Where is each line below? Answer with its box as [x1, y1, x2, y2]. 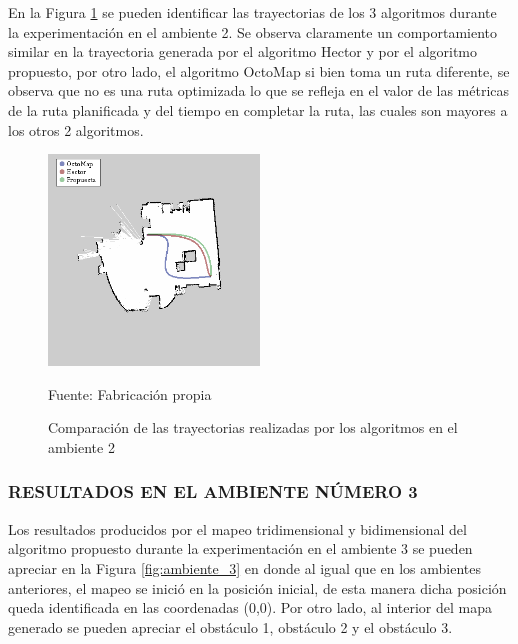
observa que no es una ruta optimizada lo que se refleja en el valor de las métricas [8, 80, 510, 101]
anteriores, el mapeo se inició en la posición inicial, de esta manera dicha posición [8, 577, 507, 598]
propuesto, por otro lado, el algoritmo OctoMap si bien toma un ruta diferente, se [8, 60, 510, 81]
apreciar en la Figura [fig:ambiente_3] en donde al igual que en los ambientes [8, 557, 481, 578]
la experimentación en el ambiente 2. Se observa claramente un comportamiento [8, 21, 498, 42]
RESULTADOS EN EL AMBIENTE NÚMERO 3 [8, 479, 418, 504]
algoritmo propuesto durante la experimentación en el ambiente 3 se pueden [8, 538, 473, 559]
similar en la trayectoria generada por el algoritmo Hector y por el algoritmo [8, 41, 478, 62]
